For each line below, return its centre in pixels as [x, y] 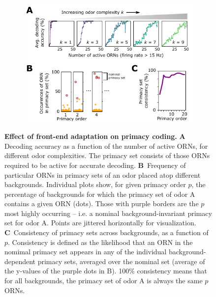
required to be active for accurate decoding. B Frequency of [95, 165]
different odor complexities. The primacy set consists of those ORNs [107, 155]
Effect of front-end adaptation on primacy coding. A [95, 136]
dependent [20, 261]
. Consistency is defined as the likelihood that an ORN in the [100, 242]
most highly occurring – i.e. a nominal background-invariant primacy [108, 213]
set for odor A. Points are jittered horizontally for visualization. [100, 223]
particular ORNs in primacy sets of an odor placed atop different [103, 175]
